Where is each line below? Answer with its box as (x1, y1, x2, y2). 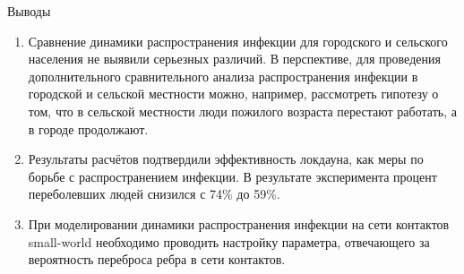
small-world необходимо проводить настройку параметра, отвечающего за (28, 232, 430, 251)
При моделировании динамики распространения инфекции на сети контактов (28, 214, 450, 233)
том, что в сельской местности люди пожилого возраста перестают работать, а (28, 101, 457, 120)
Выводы (7, 2, 51, 20)
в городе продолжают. (28, 119, 149, 138)
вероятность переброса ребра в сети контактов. (28, 250, 286, 269)
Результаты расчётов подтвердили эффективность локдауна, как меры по (28, 150, 424, 168)
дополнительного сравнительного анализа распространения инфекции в (28, 66, 418, 85)
